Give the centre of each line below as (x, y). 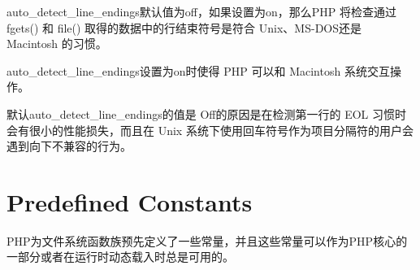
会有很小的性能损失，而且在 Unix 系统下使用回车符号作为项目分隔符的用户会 (210, 130)
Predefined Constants (130, 201)
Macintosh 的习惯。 (57, 44)
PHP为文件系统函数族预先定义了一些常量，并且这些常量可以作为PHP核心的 (207, 240)
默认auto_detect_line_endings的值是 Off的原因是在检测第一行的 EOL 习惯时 (207, 113)
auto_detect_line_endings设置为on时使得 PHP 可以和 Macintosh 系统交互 (198, 70)
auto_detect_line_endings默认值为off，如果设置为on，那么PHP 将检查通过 (201, 11)
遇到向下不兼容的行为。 (69, 146)
